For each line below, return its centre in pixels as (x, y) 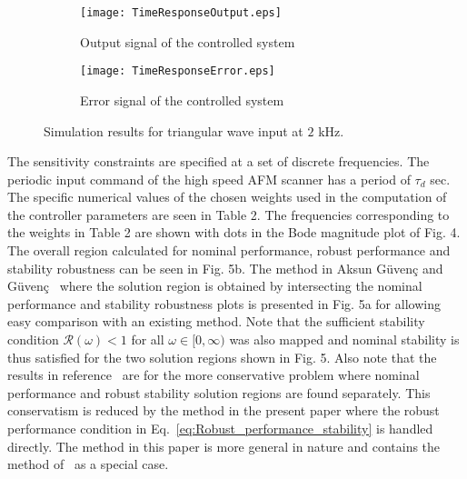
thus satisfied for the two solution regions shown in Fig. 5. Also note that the (222, 357)
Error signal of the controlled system (182, 100)
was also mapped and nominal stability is (344, 339)
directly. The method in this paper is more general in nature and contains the (224, 446)
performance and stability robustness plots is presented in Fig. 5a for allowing (224, 303)
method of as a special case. (88, 464)
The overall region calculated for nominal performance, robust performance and (229, 250)
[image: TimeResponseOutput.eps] (181, 13)
